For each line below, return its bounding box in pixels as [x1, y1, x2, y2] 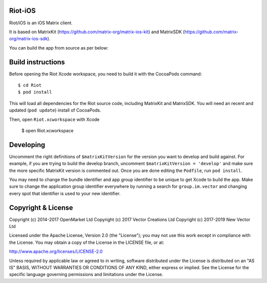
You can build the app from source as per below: [9, 45, 109, 51]
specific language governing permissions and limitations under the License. [9, 272, 163, 278]
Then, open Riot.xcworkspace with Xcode [9, 116, 100, 122]
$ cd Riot [18, 82, 42, 88]
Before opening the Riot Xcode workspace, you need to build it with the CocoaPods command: [9, 71, 202, 77]
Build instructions [9, 57, 65, 66]
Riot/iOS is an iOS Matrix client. [9, 20, 73, 26]
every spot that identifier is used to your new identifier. [9, 190, 121, 196]
